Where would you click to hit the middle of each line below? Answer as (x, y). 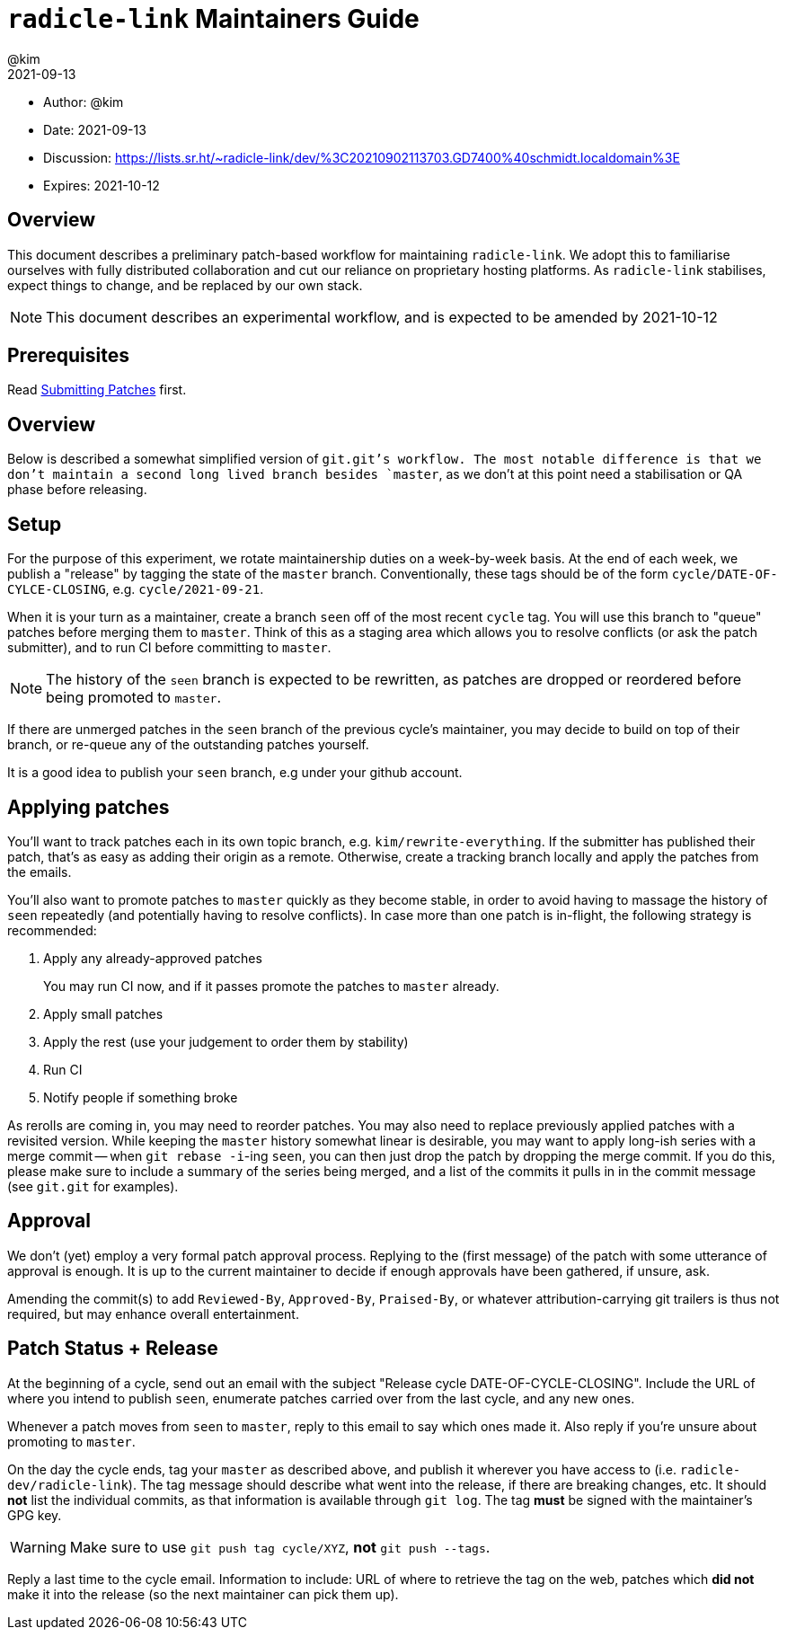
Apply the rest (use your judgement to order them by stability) (226, 1041)
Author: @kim (84, 102)
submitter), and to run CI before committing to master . (169, 648)
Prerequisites (68, 356)
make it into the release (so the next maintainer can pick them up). (203, 1594)
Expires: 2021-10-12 (102, 185)
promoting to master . (71, 1441)
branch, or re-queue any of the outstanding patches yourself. (188, 745)
